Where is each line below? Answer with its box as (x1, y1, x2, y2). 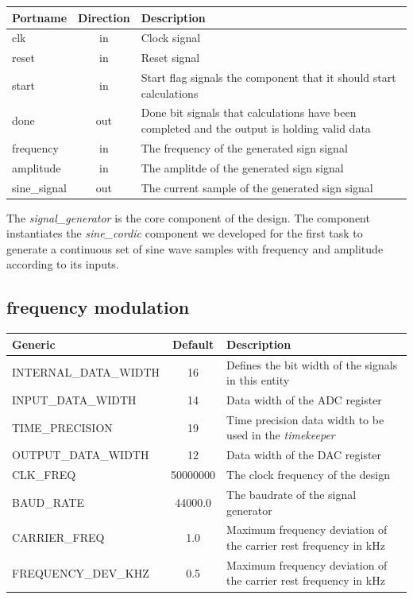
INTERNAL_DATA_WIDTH (12, 364, 160, 381)
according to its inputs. (6, 256, 119, 272)
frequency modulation (6, 295, 190, 319)
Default (172, 335, 214, 352)
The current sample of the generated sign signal (141, 179, 373, 195)
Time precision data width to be (226, 411, 384, 427)
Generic (12, 335, 56, 352)
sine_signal (12, 179, 67, 195)
